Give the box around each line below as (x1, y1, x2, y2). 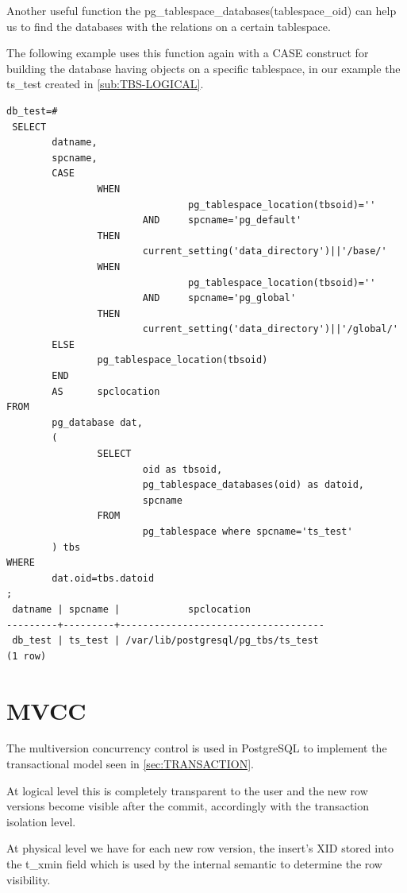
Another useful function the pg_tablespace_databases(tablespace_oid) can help (6, 2, 397, 18)
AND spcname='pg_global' (142, 292, 297, 304)
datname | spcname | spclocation (12, 603, 251, 615)
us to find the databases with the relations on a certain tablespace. (6, 17, 331, 34)
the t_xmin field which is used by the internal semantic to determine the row (6, 856, 382, 872)
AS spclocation (52, 385, 160, 397)
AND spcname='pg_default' (142, 215, 302, 226)
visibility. (6, 871, 51, 887)
